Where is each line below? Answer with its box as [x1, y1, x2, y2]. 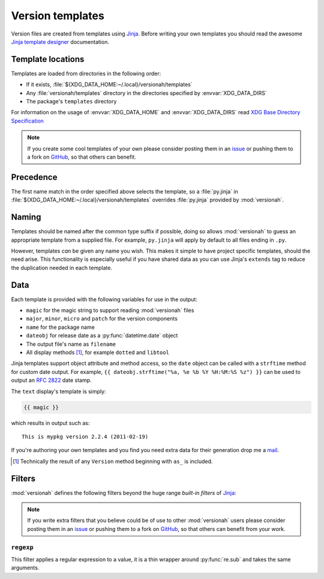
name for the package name [26, 323, 95, 331]
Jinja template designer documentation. [11, 38, 109, 45]
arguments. [11, 564, 40, 571]
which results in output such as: [11, 419, 90, 426]
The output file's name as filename [26, 340, 116, 348]
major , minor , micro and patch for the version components [26, 315, 178, 322]
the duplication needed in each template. [11, 264, 112, 271]
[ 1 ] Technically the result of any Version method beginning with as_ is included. [13, 458, 213, 465]
